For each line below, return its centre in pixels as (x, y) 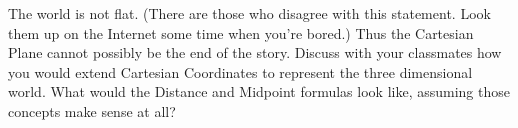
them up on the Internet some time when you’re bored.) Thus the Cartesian (241, 32)
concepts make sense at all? (92, 110)
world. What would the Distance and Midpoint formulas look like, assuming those (259, 91)
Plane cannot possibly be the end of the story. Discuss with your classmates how (255, 52)
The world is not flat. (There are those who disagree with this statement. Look (249, 13)
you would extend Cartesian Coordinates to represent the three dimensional (240, 71)
